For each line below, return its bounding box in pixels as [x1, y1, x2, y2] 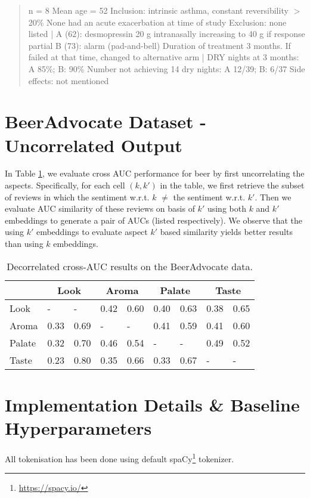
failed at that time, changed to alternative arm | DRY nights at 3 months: [28, 51, 299, 63]
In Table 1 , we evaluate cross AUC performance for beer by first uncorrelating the [5, 167, 305, 180]
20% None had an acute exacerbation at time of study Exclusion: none [28, 16, 287, 28]
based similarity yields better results [160, 225, 293, 238]
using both [207, 202, 246, 215]
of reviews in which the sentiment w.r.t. [5, 190, 150, 203]
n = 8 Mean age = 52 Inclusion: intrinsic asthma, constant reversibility [28, 4, 289, 16]
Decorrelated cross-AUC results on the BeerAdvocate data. [7, 259, 253, 273]
